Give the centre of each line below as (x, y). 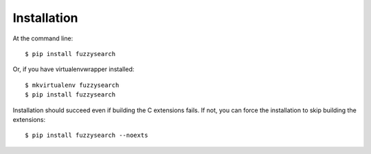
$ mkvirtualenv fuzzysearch (72, 85)
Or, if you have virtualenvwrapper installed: (74, 69)
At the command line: (43, 38)
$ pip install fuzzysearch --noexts (87, 136)
